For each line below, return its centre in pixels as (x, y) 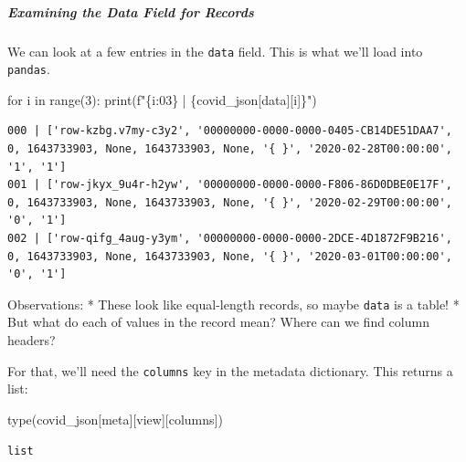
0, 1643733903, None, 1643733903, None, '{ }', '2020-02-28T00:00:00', (230, 149)
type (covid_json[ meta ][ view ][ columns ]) (115, 419)
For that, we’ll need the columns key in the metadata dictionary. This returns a (230, 370)
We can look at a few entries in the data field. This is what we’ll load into (215, 51)
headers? (32, 340)
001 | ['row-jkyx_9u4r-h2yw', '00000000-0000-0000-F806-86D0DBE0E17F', (230, 185)
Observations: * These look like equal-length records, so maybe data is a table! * (233, 304)
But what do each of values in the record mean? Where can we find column (218, 322)
